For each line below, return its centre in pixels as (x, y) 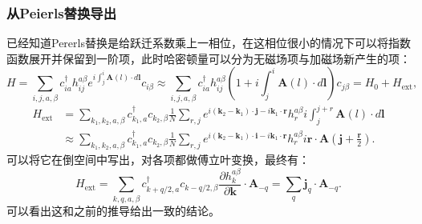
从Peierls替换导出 (61, 12)
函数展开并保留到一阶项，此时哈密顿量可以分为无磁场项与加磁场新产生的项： (209, 58)
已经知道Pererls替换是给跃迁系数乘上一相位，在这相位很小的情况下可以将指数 (209, 43)
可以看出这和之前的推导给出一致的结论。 (113, 210)
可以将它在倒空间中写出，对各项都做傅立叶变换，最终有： (158, 160)
